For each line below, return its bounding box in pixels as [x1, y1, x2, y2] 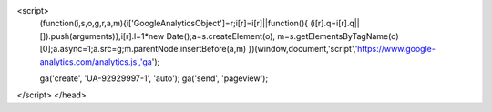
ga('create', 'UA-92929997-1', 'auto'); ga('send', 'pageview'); [39, 73, 269, 84]
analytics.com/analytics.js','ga [39, 56, 152, 67]
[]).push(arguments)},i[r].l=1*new [39, 30, 165, 41]
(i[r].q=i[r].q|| [310, 18, 360, 29]
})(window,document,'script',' [248, 44, 358, 55]
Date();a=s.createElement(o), [166, 30, 276, 41]
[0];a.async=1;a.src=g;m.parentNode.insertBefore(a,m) [39, 44, 247, 55]
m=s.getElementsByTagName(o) [277, 30, 400, 41]
